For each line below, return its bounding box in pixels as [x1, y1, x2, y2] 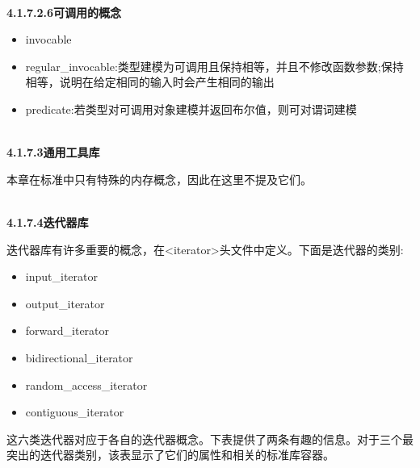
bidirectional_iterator [25, 349, 133, 366]
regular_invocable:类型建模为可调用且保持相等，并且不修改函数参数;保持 [25, 57, 404, 74]
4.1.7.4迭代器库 [6, 213, 89, 230]
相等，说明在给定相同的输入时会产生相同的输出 [25, 73, 275, 90]
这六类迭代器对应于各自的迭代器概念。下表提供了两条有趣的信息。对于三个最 [6, 430, 414, 447]
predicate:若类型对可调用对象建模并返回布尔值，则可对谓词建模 [25, 100, 357, 117]
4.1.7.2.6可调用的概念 [6, 3, 122, 20]
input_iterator [25, 268, 98, 285]
